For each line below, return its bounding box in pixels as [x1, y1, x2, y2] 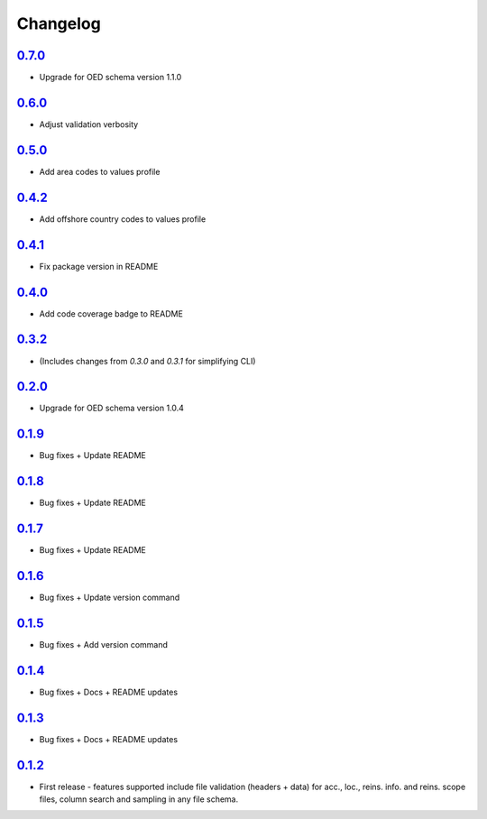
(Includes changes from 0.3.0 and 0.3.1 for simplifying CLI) [39, 355, 256, 366]
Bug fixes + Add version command [39, 639, 169, 649]
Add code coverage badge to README [39, 308, 184, 319]
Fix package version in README [39, 261, 159, 271]
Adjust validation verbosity [39, 118, 139, 130]
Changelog [16, 14, 101, 33]
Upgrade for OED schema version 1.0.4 [39, 402, 185, 414]
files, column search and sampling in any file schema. [39, 794, 239, 805]
